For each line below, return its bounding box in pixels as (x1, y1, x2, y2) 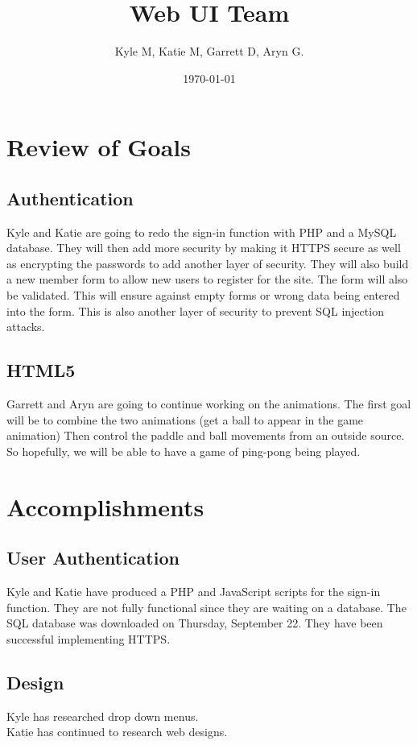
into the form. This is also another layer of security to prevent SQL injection (6, 302, 384, 319)
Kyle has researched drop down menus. (6, 707, 199, 724)
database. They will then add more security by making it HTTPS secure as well (6, 239, 401, 256)
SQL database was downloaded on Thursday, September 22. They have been (6, 615, 383, 631)
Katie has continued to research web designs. (6, 723, 228, 740)
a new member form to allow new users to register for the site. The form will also (6, 271, 408, 288)
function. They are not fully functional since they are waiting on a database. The (6, 598, 407, 615)
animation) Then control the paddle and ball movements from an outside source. (6, 427, 405, 444)
